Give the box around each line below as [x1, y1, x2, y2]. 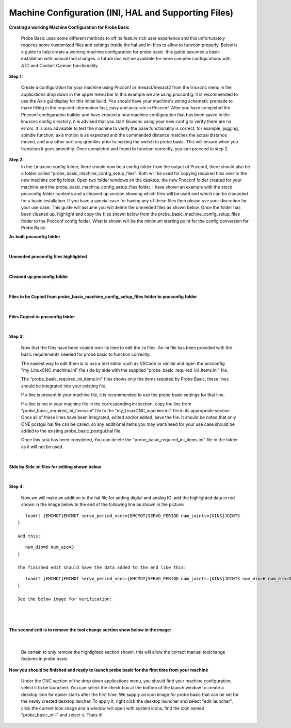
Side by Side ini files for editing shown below [9, 464, 101, 469]
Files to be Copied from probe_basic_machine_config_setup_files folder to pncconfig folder [9, 294, 197, 299]
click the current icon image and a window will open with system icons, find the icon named [21, 705, 205, 711]
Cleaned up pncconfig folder [9, 274, 68, 279]
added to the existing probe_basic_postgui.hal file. [21, 428, 122, 434]
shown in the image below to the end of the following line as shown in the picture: [21, 502, 184, 507]
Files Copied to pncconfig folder [9, 313, 75, 319]
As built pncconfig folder [9, 234, 61, 240]
